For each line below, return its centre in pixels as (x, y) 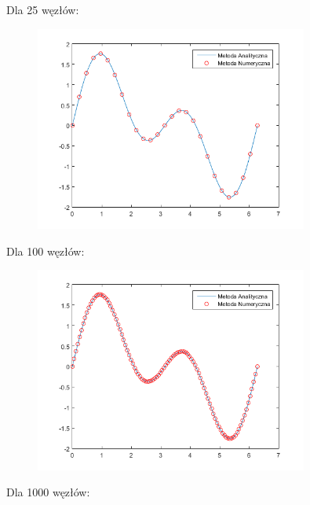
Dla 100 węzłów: (46, 251)
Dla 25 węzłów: (43, 9)
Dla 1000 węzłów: (48, 492)
